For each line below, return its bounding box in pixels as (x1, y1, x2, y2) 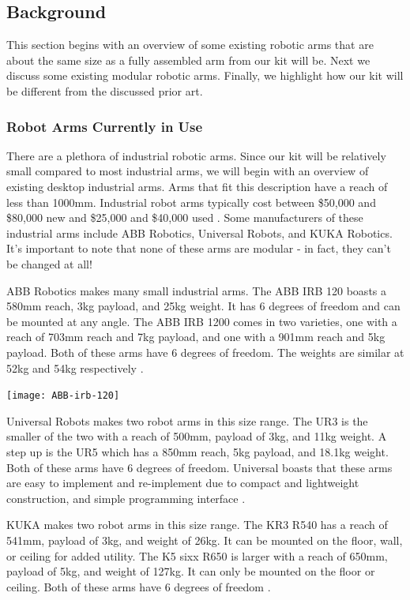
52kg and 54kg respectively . (6, 359, 144, 376)
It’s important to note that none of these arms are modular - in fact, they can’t (6, 240, 391, 257)
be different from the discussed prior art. (6, 82, 203, 99)
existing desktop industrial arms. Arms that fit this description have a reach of (6, 178, 388, 194)
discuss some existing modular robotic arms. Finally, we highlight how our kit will (6, 67, 404, 84)
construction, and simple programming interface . (6, 489, 246, 506)
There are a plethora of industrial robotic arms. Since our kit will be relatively (6, 147, 386, 163)
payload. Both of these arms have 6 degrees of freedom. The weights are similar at (6, 343, 404, 360)
